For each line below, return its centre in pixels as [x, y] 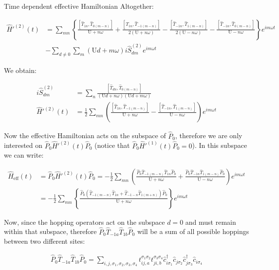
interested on [23, 145]
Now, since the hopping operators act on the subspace [84, 222]
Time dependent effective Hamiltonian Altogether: [79, 6]
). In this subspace [220, 145]
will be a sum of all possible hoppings [193, 231]
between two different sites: [45, 241]
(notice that [112, 145]
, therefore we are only [209, 135]
